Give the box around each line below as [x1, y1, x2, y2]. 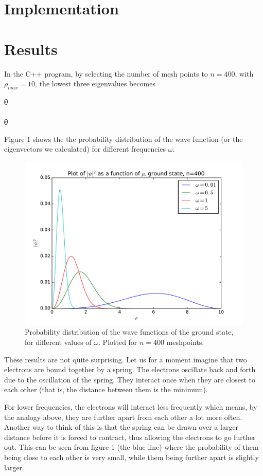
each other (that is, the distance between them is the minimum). [4, 384, 208, 395]
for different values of [25, 337, 92, 347]
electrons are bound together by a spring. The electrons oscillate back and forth [4, 364, 256, 375]
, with [235, 68, 254, 79]
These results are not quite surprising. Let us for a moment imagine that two [4, 354, 247, 364]
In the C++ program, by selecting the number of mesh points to [4, 68, 208, 79]
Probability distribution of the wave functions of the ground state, [25, 326, 234, 337]
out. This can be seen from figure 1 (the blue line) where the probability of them [4, 442, 259, 452]
